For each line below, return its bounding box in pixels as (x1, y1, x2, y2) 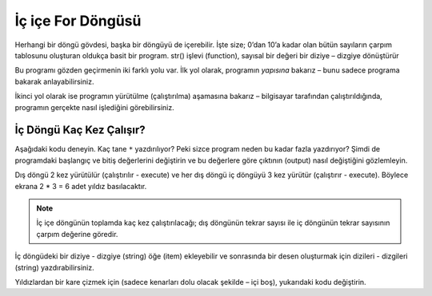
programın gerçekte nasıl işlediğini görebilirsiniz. (14, 102, 175, 112)
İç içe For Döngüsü (14, 12, 142, 30)
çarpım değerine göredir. (36, 229, 118, 239)
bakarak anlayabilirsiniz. (14, 77, 94, 86)
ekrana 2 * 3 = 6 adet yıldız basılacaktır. (14, 181, 147, 191)
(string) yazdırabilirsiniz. (14, 262, 95, 272)
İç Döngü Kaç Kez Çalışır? (14, 124, 146, 137)
